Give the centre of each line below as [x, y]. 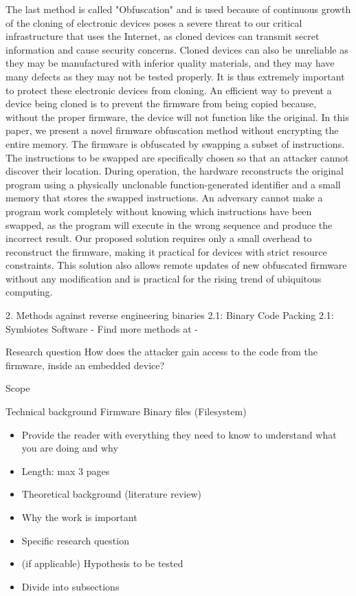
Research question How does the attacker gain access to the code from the [162, 352]
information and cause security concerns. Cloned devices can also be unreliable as [177, 49]
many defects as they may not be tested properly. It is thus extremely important [175, 76]
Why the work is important [79, 517]
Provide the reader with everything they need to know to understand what [179, 434]
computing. [29, 292]
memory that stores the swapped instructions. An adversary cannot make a [164, 198]
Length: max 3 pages [66, 471]
